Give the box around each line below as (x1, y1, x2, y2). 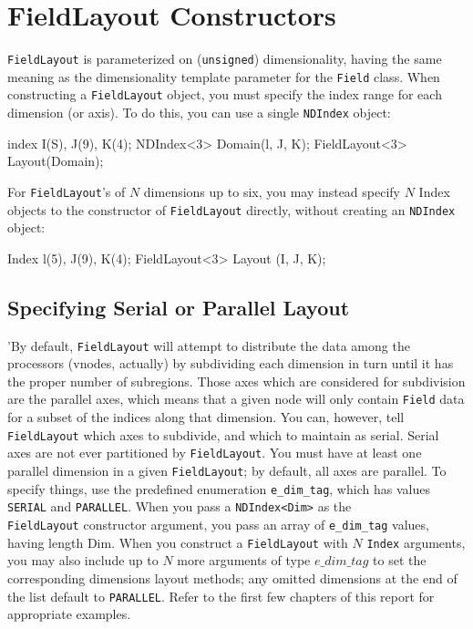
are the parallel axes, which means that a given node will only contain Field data (7, 389, 465, 408)
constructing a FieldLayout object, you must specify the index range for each (7, 85, 442, 104)
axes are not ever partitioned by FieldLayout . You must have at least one (7, 443, 422, 462)
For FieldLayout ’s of (7, 181, 126, 201)
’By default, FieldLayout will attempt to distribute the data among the (7, 335, 410, 355)
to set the (373, 551, 427, 570)
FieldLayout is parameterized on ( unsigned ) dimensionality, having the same (7, 49, 442, 68)
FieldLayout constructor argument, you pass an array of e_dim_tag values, (7, 515, 429, 534)
